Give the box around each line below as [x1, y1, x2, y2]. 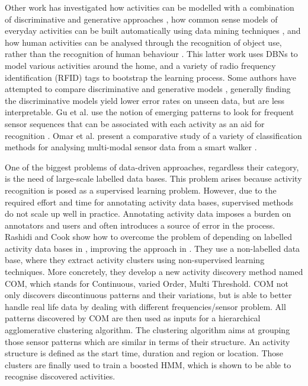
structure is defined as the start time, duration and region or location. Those [5, 347, 284, 359]
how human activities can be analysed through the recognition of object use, [5, 36, 282, 48]
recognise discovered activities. [5, 370, 115, 382]
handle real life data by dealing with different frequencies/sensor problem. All [5, 300, 286, 312]
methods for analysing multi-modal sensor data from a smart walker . [5, 141, 257, 153]
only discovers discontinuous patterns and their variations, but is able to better [5, 289, 292, 301]
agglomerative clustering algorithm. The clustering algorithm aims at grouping [5, 324, 290, 336]
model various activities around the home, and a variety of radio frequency [5, 59, 276, 71]
